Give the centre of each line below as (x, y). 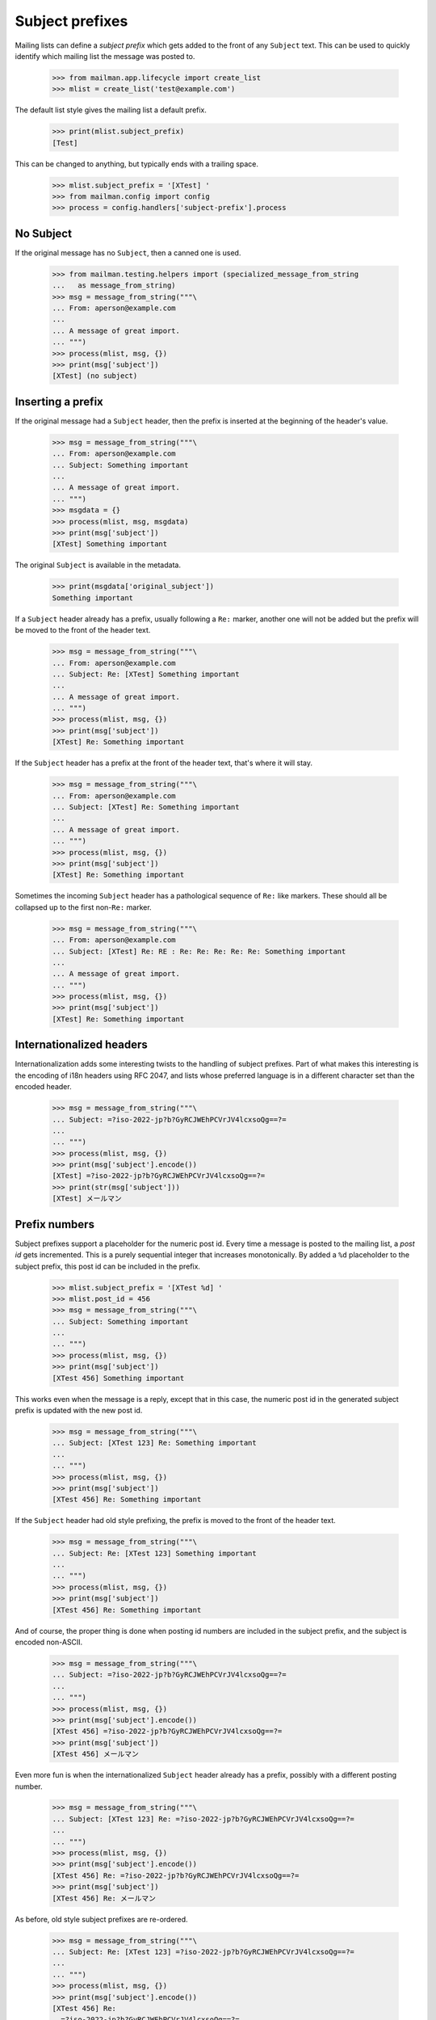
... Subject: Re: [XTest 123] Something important (155, 1553)
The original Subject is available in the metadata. (98, 565)
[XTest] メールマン (87, 1199)
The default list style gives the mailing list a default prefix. (111, 110)
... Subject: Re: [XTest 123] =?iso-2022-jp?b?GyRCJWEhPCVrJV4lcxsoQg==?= (203, 1952)
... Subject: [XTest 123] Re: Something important (155, 1443)
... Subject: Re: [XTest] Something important (146, 674)
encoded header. (43, 1087)
